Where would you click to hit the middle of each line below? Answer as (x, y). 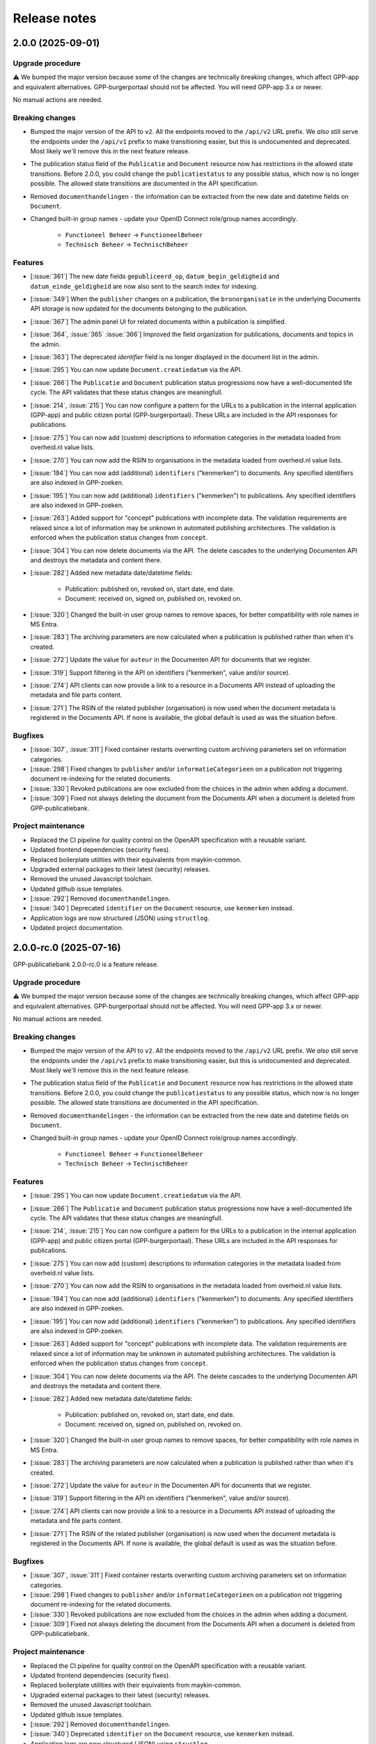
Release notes (55, 18)
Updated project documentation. (77, 928)
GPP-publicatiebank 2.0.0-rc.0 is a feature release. (86, 964)
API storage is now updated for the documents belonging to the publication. (139, 309)
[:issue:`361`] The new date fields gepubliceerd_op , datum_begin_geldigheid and (155, 276)
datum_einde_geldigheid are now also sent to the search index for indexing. (144, 286)
